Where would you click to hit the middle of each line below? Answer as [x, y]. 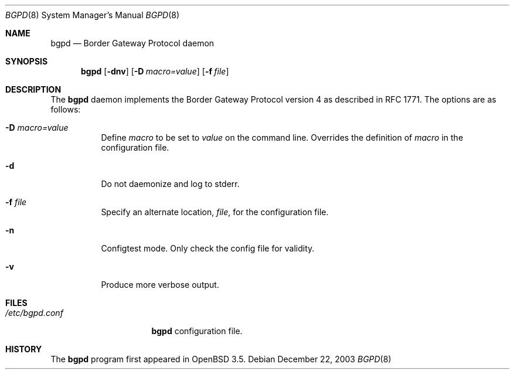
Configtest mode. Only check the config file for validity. [208, 248]
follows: [66, 109]
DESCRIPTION [33, 89]
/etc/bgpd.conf [34, 313]
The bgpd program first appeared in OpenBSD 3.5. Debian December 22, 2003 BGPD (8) [221, 359]
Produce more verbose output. [160, 285]
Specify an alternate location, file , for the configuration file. [215, 212]
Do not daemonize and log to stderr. [170, 184]
